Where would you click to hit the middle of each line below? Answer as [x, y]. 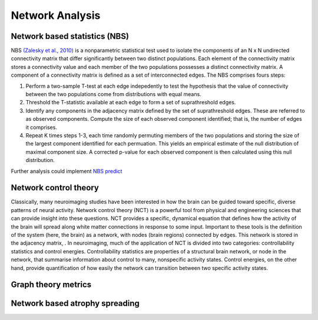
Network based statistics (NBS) [70, 36]
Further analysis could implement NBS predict [67, 171]
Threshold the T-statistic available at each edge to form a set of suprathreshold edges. [131, 103]
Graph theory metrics [51, 285]
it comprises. [41, 127]
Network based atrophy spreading [75, 303]
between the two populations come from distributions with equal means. [113, 94]
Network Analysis [56, 15]
